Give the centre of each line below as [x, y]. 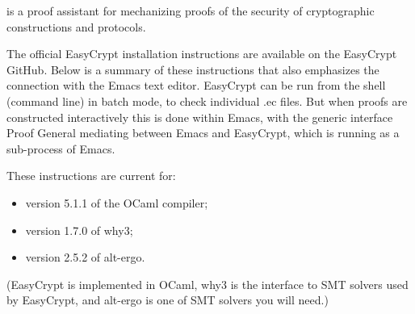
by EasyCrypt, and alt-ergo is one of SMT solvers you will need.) [168, 300]
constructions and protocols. [76, 26]
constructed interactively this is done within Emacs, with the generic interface [200, 117]
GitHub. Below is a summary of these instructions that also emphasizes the [193, 69]
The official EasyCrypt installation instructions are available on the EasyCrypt [202, 54]
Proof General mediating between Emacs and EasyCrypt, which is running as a [203, 133]
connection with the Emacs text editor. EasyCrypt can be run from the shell [196, 85]
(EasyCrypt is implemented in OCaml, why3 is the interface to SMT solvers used [207, 284]
